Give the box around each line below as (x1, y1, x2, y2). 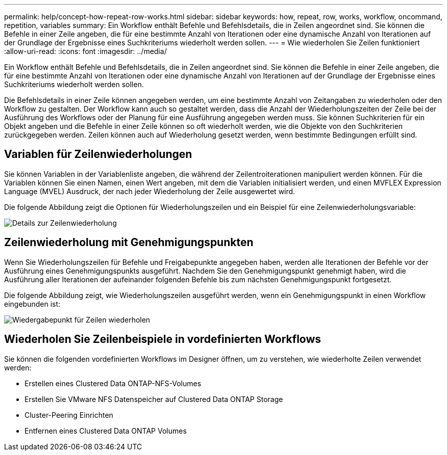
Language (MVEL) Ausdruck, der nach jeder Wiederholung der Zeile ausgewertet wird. (4, 186, 295, 196)
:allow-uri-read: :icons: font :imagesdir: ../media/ (4, 47, 167, 56)
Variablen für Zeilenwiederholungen (4, 148, 192, 161)
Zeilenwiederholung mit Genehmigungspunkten (4, 236, 254, 249)
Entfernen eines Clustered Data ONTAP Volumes (24, 426, 187, 435)
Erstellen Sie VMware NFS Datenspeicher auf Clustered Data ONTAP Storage (24, 394, 283, 404)
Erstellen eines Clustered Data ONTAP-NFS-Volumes (24, 379, 202, 388)
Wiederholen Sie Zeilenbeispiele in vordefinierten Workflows (4, 333, 321, 346)
